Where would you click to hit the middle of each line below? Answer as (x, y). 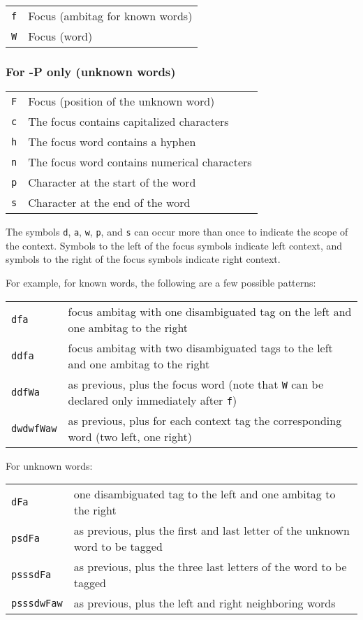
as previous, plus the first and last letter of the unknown (212, 531)
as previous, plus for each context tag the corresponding (205, 420)
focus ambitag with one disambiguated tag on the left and (210, 311)
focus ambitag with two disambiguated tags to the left (200, 347)
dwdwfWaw (34, 428)
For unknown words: (49, 465)
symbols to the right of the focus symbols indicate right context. (143, 259)
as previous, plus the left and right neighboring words (205, 603)
